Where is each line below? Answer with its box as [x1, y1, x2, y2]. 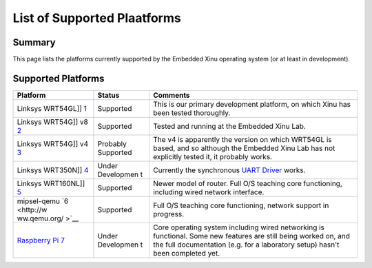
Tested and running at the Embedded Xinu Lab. [152, 121, 306, 131]
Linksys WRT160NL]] [17, 178, 85, 188]
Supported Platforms [12, 72, 105, 84]
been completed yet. [152, 248, 220, 258]
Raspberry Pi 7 [17, 235, 65, 245]
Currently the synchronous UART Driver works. [152, 165, 306, 175]
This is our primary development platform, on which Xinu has [152, 99, 351, 109]
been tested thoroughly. [152, 107, 231, 117]
